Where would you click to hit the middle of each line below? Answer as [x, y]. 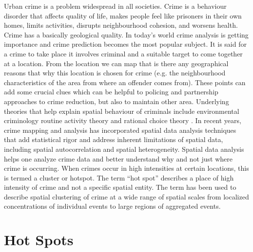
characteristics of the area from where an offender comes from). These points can [125, 82]
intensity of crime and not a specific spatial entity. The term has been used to [120, 187]
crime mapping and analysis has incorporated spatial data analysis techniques [120, 130]
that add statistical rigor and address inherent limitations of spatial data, [114, 139]
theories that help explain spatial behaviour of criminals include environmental [122, 111]
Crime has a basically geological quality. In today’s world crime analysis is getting [126, 34]
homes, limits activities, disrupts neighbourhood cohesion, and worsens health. [121, 25]
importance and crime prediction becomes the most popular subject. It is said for [125, 44]
